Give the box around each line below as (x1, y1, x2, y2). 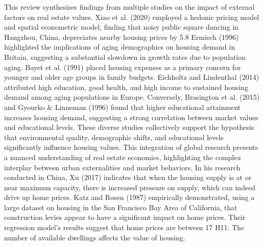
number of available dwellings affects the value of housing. (4, 232, 185, 242)
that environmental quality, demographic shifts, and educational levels (4, 131, 224, 142)
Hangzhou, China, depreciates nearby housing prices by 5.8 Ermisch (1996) (4, 31, 239, 42)
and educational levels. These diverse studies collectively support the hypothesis (4, 122, 254, 132)
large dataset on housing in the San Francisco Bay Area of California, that (4, 202, 237, 212)
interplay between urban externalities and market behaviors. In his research (4, 162, 241, 172)
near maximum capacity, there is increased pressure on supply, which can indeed (4, 182, 256, 192)
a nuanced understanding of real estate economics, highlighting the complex (4, 151, 241, 162)
